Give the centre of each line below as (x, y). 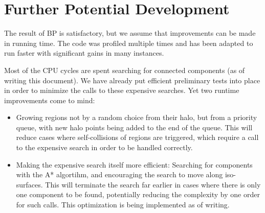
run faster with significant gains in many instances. (84, 53)
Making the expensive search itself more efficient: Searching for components (134, 164)
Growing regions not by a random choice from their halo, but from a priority (137, 117)
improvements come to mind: (50, 100)
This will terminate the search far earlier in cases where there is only (153, 184)
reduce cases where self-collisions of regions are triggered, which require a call (137, 137)
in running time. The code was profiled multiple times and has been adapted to (129, 43)
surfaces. (29, 184)
